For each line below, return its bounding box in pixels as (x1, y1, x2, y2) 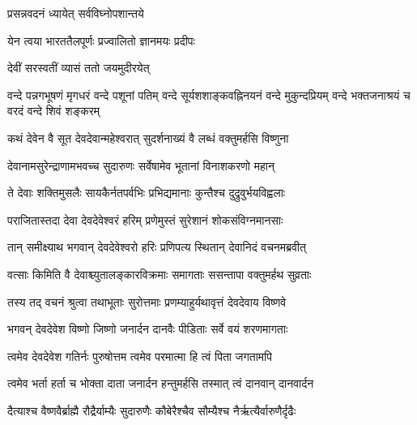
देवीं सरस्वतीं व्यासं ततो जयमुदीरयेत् (7, 59, 150, 76)
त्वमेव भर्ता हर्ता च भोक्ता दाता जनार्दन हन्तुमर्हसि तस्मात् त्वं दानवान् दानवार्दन (7, 375, 314, 392)
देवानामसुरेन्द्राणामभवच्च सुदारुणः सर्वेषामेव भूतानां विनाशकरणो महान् (7, 157, 274, 174)
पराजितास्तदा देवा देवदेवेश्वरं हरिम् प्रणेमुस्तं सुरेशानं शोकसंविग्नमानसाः (7, 211, 283, 228)
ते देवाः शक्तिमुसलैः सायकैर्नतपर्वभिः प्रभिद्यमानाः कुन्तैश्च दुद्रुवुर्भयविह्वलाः (7, 184, 286, 201)
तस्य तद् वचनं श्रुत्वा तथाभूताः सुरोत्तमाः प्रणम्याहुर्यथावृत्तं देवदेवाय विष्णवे (7, 293, 287, 310)
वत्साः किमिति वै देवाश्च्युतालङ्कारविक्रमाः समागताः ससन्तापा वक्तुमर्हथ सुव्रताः (7, 265, 312, 282)
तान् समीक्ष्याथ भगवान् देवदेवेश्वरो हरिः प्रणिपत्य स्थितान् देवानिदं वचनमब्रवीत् (7, 238, 306, 255)
